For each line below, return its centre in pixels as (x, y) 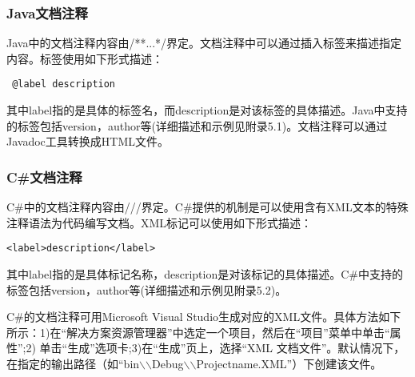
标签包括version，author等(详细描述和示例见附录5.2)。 (147, 289)
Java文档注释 (47, 12)
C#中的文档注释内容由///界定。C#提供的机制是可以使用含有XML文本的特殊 (207, 207)
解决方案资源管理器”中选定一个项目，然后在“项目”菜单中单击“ (228, 332)
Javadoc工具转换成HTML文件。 (88, 141)
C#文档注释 (44, 176)
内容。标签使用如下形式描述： (85, 58)
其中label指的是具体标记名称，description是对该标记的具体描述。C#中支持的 (205, 273)
